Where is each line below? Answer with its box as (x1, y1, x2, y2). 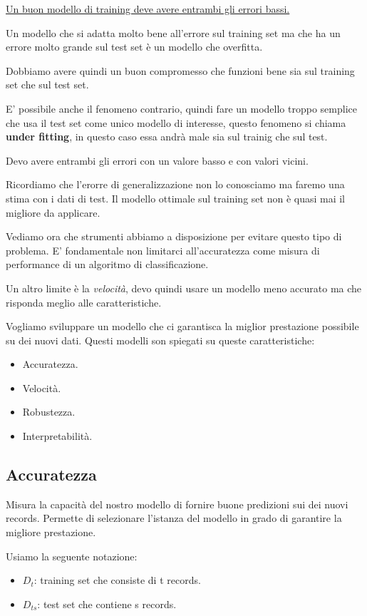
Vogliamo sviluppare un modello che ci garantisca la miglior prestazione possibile (6, 319, 359, 334)
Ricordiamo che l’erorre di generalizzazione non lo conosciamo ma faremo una (6, 177, 345, 192)
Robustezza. (22, 404, 76, 419)
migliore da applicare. (6, 205, 100, 220)
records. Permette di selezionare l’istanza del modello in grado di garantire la (6, 510, 342, 525)
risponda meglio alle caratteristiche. (6, 294, 162, 309)
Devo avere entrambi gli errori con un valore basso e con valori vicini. (6, 153, 309, 168)
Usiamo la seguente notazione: (6, 548, 138, 563)
